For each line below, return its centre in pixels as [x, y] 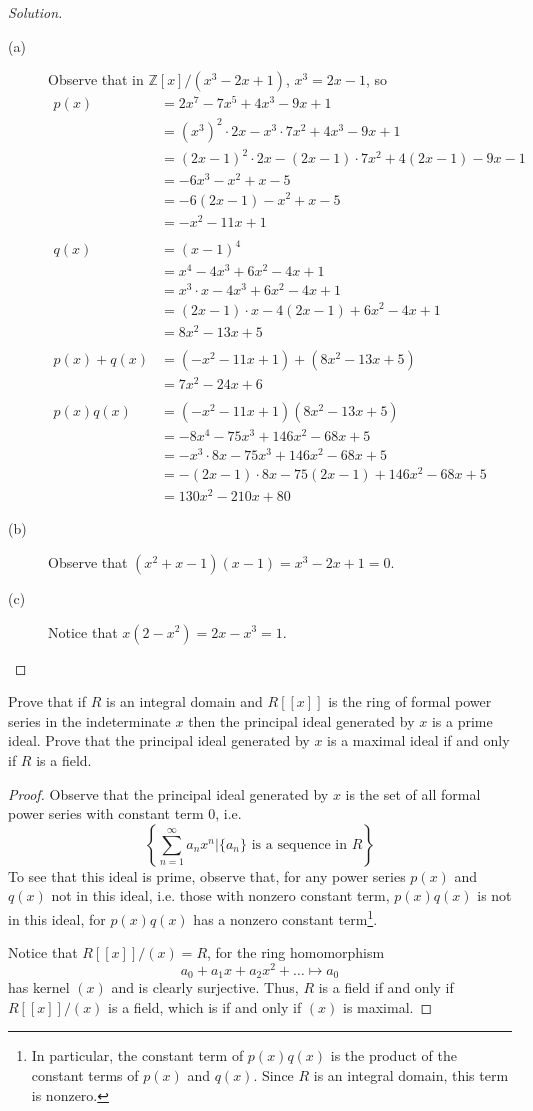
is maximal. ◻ [387, 1006]
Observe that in [96, 79]
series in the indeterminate [89, 720]
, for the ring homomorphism [296, 952]
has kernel [39, 987]
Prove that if [47, 701]
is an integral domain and [184, 701]
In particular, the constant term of [137, 1055]
